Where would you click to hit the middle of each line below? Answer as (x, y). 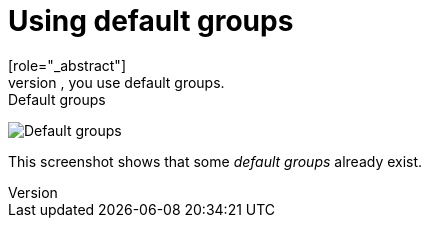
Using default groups (151, 21)
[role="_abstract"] (67, 65)
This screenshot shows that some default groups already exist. (215, 161)
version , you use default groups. (116, 82)
